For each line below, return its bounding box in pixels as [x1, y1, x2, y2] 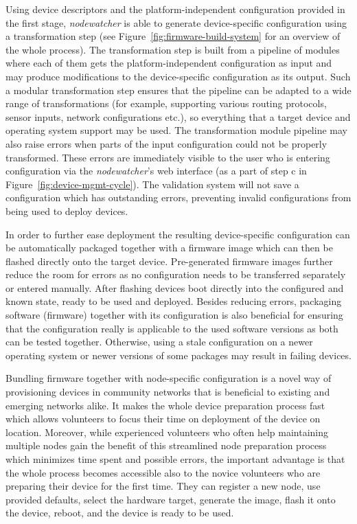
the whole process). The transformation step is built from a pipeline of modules [5, 42, 340, 56]
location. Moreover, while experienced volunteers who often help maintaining [5, 424, 329, 439]
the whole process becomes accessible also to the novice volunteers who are [5, 465, 321, 479]
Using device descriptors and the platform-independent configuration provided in [5, 2, 345, 16]
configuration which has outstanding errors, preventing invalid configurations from [5, 190, 352, 205]
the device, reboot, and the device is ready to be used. [5, 505, 234, 520]
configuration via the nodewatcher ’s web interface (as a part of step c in [5, 163, 307, 178]
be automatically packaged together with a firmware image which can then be [5, 240, 333, 255]
